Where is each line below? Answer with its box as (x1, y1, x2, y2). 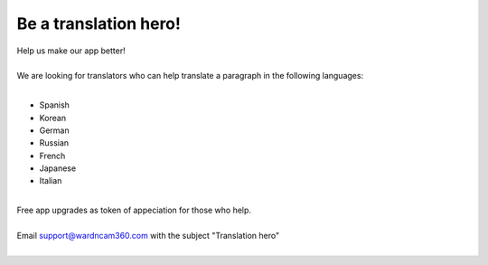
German (39, 125, 70, 136)
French (39, 150, 66, 161)
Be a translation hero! (16, 14, 181, 33)
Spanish (39, 99, 70, 110)
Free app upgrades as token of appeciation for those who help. (16, 204, 252, 216)
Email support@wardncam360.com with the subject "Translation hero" (16, 231, 280, 241)
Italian (39, 175, 62, 186)
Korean (39, 112, 67, 123)
